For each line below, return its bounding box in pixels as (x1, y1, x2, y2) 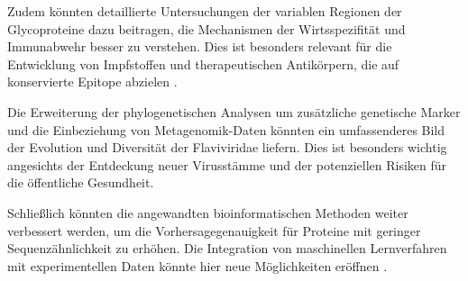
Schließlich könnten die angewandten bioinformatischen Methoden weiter (7, 203, 408, 222)
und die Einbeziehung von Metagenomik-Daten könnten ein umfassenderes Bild (7, 120, 445, 139)
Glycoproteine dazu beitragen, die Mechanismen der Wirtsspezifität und (7, 19, 406, 38)
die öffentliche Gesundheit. (7, 173, 154, 192)
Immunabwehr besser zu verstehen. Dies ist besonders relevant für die (7, 37, 392, 56)
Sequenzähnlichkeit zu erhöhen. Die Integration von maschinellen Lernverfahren (7, 239, 447, 258)
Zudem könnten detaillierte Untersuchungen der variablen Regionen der (7, 2, 402, 20)
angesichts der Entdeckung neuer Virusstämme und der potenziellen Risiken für (7, 155, 447, 174)
